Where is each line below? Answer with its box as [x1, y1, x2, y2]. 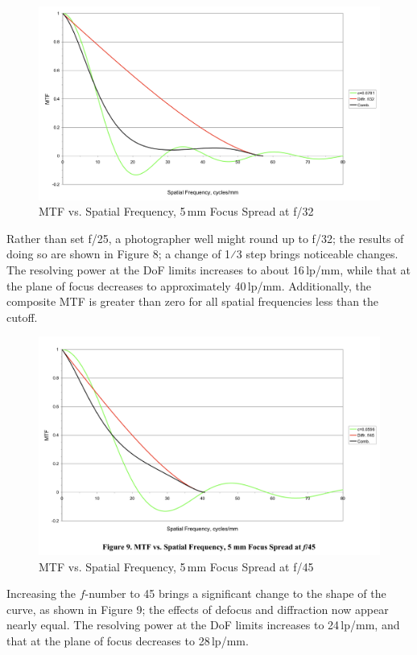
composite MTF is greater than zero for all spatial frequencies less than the [6, 293, 379, 310]
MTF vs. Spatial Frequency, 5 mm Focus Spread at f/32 [39, 203, 314, 220]
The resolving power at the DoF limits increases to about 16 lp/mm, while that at [6, 261, 411, 278]
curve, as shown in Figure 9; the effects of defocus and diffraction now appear [6, 600, 389, 617]
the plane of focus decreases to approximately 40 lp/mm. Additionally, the [6, 277, 371, 294]
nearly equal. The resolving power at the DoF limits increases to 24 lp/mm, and [6, 616, 400, 633]
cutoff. [6, 308, 38, 325]
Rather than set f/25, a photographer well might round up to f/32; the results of [6, 229, 404, 246]
